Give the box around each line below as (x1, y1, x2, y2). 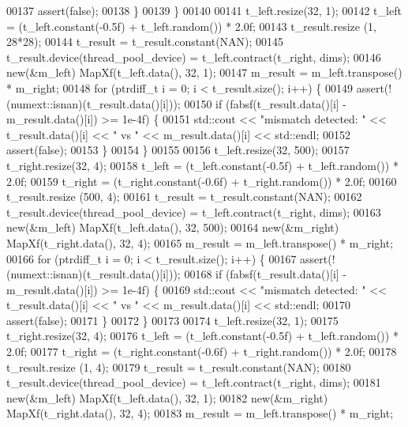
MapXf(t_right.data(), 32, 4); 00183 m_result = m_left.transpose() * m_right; (6, 405, 394, 421)
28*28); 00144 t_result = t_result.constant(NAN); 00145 (6, 33, 284, 50)
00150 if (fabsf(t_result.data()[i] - (184, 95, 346, 111)
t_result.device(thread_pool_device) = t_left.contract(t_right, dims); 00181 (6, 374, 381, 391)
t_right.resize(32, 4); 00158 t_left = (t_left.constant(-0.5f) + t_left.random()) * (6, 157, 399, 173)
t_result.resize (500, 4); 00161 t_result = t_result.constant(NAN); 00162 (6, 188, 362, 205)
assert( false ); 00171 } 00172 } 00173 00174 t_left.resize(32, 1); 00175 (6, 312, 339, 328)
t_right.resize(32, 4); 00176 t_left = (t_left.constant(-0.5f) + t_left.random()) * (6, 327, 399, 344)
